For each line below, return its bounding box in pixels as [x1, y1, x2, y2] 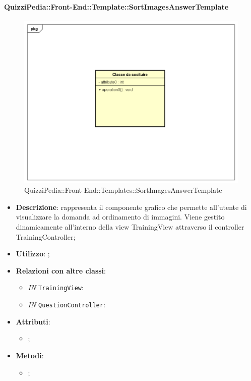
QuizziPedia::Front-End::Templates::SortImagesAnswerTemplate [24, 185, 222, 195]
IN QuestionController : [28, 299, 105, 310]
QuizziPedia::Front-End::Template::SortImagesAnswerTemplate [4, 1, 229, 12]
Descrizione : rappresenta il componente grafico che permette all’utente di [16, 201, 247, 212]
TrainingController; [16, 231, 76, 242]
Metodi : [16, 350, 44, 360]
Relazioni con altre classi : [16, 265, 106, 276]
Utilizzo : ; [16, 248, 50, 259]
